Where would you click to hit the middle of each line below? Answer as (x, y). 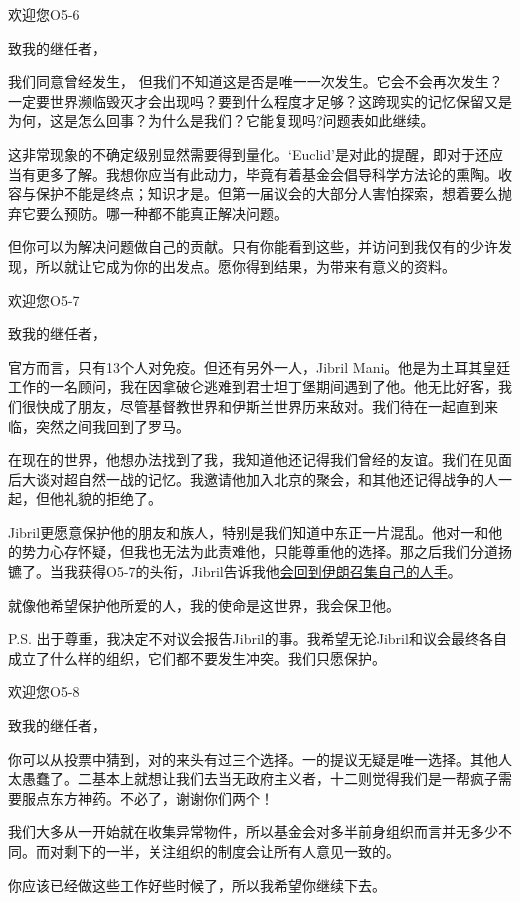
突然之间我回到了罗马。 (112, 425)
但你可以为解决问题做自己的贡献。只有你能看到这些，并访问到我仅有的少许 (253, 246)
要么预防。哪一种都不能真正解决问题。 (161, 212)
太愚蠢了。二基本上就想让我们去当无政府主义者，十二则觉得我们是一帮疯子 (253, 778)
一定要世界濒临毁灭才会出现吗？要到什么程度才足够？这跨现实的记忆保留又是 (260, 100)
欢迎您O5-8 (44, 691)
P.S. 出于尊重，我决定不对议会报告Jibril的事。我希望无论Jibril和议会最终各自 (257, 638)
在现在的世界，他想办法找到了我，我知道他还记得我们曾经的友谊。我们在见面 (260, 459)
